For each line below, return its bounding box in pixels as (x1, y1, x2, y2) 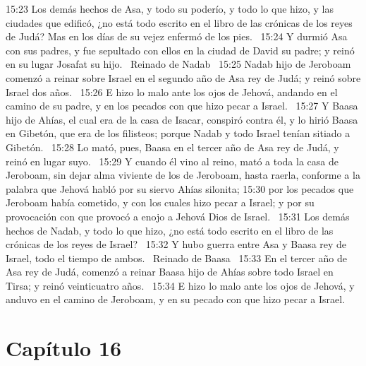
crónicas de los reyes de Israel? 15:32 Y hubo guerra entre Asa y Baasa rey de (6, 237, 347, 252)
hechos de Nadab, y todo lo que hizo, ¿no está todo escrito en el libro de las (6, 223, 334, 237)
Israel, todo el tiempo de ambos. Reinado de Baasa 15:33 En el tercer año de (6, 250, 347, 265)
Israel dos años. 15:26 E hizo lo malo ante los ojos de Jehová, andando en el (6, 84, 338, 99)
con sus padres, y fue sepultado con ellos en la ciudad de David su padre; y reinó (6, 42, 355, 57)
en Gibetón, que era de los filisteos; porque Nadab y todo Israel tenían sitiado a (6, 126, 350, 141)
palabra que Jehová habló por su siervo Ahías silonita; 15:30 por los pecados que (6, 181, 354, 196)
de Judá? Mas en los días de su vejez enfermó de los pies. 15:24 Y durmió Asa (6, 29, 348, 44)
